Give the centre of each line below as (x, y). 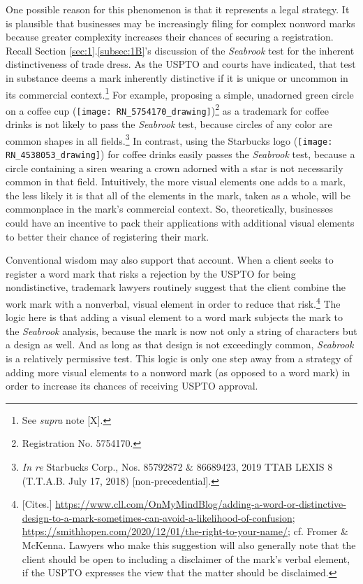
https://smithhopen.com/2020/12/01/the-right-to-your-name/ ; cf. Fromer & (185, 531)
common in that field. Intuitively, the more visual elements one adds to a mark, (176, 181)
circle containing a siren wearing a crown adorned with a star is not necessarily (175, 168)
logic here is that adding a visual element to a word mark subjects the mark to (175, 317)
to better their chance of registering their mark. (108, 236)
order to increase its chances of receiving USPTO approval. (132, 386)
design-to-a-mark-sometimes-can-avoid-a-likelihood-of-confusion (157, 517)
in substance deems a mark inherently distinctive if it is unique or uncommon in (177, 77)
